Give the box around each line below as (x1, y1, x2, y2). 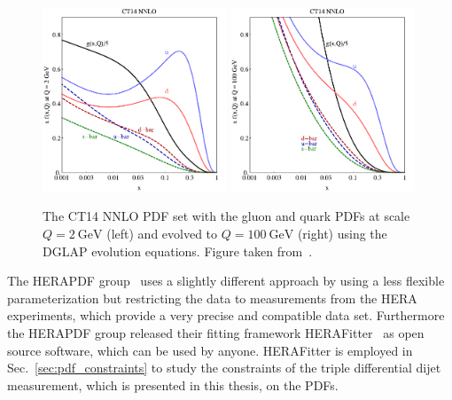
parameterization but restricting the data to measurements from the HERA (7, 288, 417, 307)
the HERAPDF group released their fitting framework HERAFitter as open (7, 323, 425, 341)
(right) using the (297, 224, 387, 242)
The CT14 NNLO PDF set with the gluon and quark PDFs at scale (43, 207, 410, 225)
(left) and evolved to (106, 224, 218, 242)
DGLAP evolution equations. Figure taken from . (43, 241, 313, 260)
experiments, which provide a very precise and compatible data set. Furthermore (7, 306, 445, 325)
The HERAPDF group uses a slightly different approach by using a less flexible (7, 271, 445, 290)
